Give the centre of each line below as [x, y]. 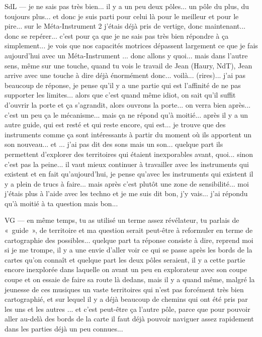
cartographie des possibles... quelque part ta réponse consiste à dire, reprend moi [129, 240]
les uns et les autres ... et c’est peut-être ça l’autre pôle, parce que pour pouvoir [127, 309]
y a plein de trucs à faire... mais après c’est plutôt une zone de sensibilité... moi [127, 183]
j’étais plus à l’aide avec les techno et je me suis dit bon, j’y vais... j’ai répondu [126, 193]
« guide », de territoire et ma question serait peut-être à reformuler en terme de [129, 230]
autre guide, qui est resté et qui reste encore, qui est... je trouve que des [115, 124]
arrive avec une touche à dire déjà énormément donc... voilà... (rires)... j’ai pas [125, 75]
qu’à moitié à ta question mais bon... [61, 203]
